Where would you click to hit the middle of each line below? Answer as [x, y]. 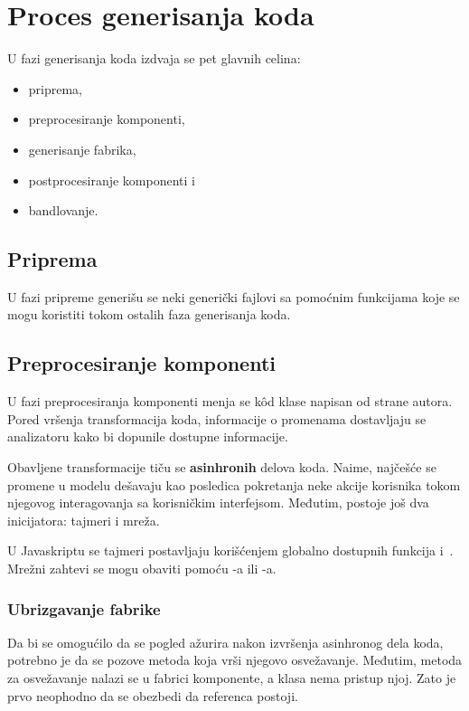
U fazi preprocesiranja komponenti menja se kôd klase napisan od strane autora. [230, 401]
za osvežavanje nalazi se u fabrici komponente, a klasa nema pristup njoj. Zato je [232, 678]
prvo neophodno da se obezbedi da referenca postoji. [153, 695]
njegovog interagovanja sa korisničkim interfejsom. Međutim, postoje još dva [218, 502]
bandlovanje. [63, 210]
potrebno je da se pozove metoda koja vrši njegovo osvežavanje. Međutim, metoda [235, 660]
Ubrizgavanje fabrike [84, 608]
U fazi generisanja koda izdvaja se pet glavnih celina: [154, 58]
